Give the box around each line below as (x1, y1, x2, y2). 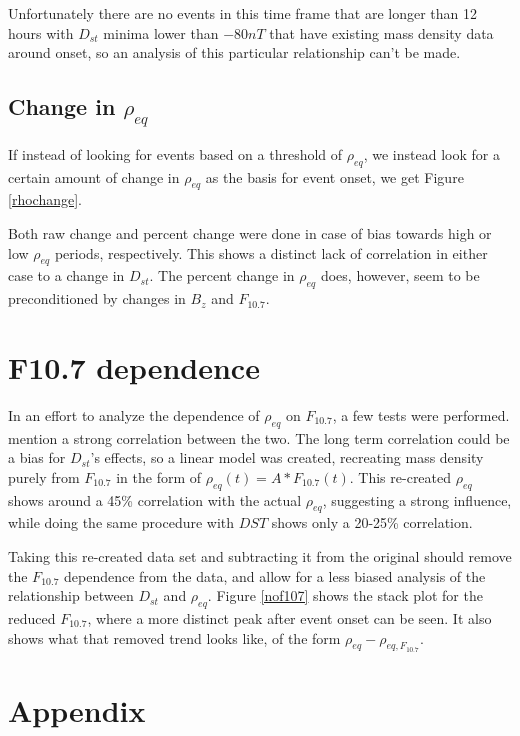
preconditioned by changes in (8, 288, 186, 309)
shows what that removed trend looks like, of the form (8, 627, 341, 648)
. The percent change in (149, 265, 295, 286)
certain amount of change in (8, 166, 180, 187)
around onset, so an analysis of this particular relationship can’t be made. (8, 42, 461, 63)
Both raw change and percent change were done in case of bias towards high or (8, 222, 492, 243)
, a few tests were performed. (332, 404, 510, 425)
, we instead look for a (363, 143, 500, 164)
